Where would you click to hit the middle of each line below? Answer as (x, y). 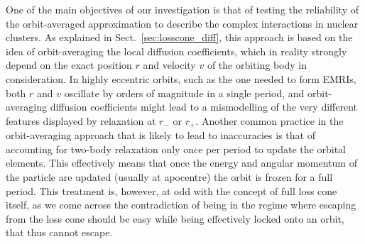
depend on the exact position (69, 65)
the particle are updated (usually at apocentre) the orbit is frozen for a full (169, 176)
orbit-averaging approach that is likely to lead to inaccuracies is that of (160, 135)
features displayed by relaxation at (81, 120)
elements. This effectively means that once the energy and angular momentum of (181, 163)
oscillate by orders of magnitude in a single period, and (184, 93)
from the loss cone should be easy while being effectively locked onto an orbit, (175, 218)
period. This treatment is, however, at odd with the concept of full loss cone (171, 190)
